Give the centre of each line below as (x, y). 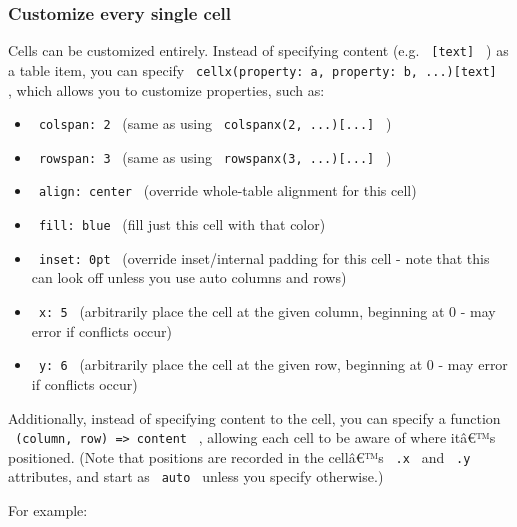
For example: (48, 510)
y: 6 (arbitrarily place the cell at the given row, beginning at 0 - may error (273, 364)
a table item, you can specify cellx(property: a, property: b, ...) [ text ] (252, 69)
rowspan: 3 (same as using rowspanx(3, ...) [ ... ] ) (215, 156)
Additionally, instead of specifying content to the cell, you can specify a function (254, 417)
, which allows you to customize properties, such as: (166, 89)
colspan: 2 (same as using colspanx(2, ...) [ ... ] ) (215, 123)
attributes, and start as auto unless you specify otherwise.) (196, 476)
